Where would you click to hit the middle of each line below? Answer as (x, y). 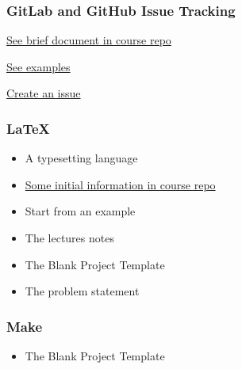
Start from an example (80, 211)
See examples (38, 66)
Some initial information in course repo (120, 184)
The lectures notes (69, 238)
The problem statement (82, 291)
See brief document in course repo (89, 40)
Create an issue (44, 93)
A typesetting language (81, 158)
